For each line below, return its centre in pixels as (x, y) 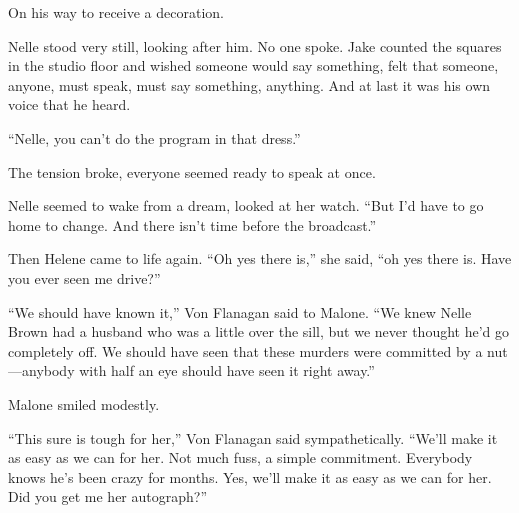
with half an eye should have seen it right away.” (227, 370)
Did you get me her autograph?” (107, 496)
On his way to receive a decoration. (116, 12)
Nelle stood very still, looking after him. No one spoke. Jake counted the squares (255, 45)
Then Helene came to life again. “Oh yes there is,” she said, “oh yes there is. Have (260, 258)
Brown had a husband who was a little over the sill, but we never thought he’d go (259, 331)
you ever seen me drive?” (84, 277)
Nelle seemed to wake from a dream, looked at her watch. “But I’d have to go (246, 205)
